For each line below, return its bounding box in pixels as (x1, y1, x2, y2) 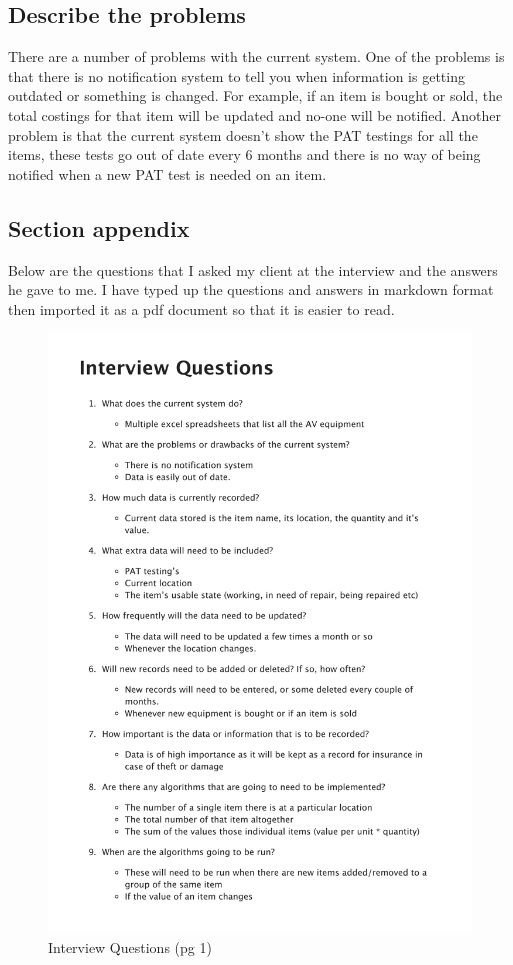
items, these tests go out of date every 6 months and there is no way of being (8, 144, 481, 165)
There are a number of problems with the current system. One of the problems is (8, 46, 505, 67)
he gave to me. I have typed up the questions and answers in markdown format (8, 279, 494, 300)
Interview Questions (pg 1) (48, 936, 212, 957)
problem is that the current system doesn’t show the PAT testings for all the (8, 124, 478, 145)
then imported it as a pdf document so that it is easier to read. (8, 298, 395, 319)
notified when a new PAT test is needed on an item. (8, 163, 327, 184)
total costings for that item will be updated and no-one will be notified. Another (8, 104, 501, 125)
